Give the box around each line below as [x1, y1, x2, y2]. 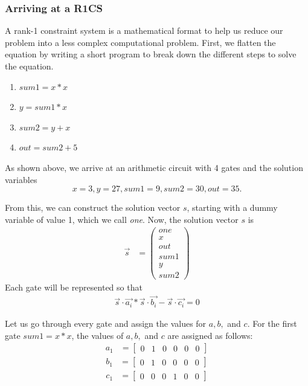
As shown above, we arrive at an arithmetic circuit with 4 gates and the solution [5, 161, 303, 173]
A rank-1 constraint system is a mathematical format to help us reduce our [5, 24, 283, 37]
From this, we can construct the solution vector [5, 201, 181, 214]
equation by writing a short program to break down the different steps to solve [5, 48, 297, 60]
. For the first [247, 317, 297, 329]
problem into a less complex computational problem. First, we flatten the [5, 36, 276, 48]
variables [5, 173, 37, 185]
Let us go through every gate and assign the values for [5, 317, 207, 329]
